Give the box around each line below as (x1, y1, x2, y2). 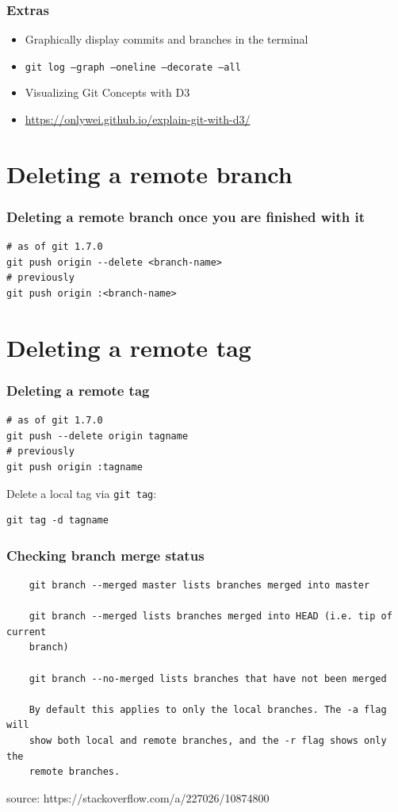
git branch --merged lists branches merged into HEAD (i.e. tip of (29, 611, 392, 622)
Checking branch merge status (6, 545, 205, 565)
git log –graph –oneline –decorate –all (25, 61, 241, 73)
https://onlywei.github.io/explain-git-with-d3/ (25, 111, 251, 128)
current (6, 626, 47, 638)
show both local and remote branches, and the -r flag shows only (29, 735, 387, 746)
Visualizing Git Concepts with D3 (25, 84, 190, 101)
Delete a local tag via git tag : (6, 485, 157, 501)
